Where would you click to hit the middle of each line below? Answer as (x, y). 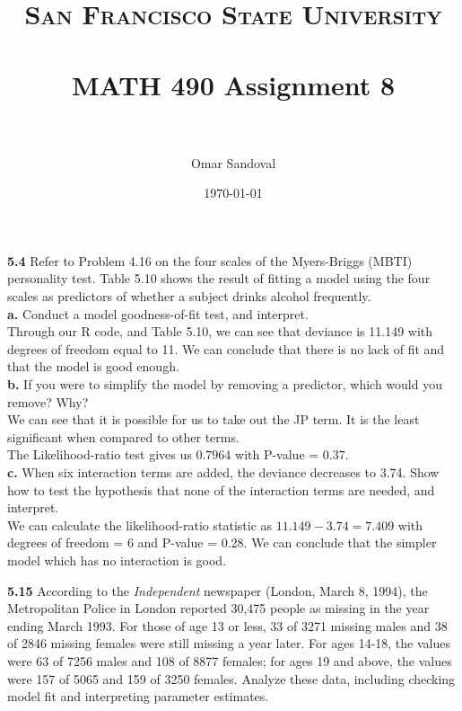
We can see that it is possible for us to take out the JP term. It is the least (214, 419)
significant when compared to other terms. (123, 436)
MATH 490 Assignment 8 (233, 84)
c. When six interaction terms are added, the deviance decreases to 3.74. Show (223, 472)
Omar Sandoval (233, 162)
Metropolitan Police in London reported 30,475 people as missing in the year (218, 608)
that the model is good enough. (93, 366)
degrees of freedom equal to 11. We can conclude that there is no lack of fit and (226, 348)
